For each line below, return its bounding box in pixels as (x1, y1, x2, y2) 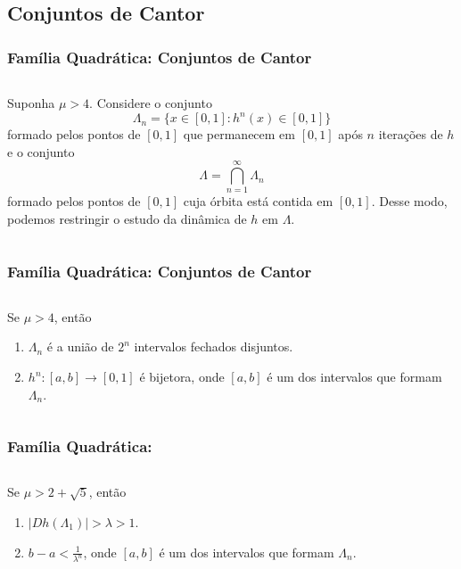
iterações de (378, 125, 443, 144)
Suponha (7, 94, 55, 111)
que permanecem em (183, 125, 295, 144)
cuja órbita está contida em (183, 192, 333, 210)
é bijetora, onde (139, 367, 225, 385)
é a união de (46, 337, 114, 356)
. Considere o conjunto (89, 94, 212, 111)
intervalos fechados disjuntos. (134, 337, 293, 356)
